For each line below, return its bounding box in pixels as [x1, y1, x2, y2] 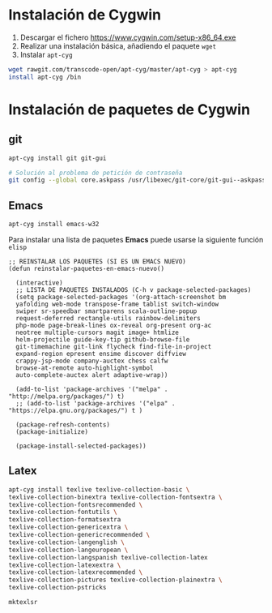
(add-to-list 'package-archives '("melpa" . [15, 385, 168, 393]
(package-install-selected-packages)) [15, 442, 147, 450]
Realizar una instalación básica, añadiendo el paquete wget [19, 41, 217, 50]
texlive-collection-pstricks [8, 584, 107, 592]
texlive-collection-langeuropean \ [8, 546, 129, 554]
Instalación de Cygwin [8, 6, 162, 24]
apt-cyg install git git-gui [8, 154, 107, 162]
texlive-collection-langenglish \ [8, 538, 125, 547]
